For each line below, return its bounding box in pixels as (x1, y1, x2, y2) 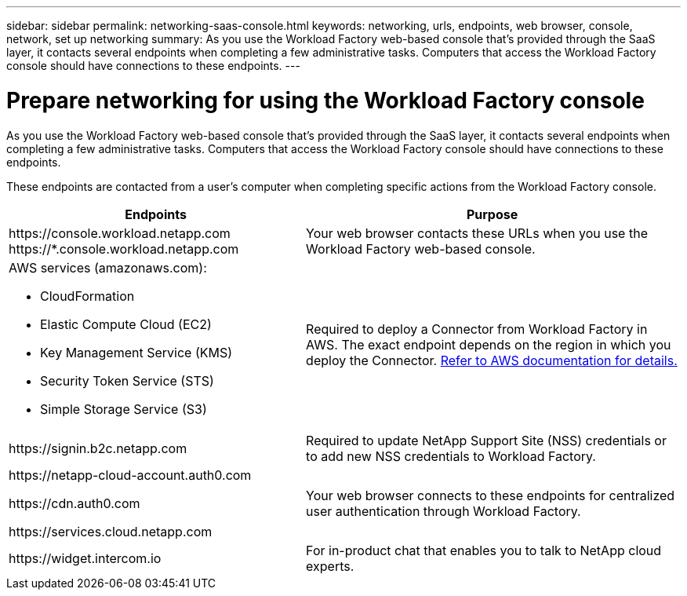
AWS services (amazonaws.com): (9, 259, 207, 276)
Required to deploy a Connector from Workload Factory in (306, 320, 648, 337)
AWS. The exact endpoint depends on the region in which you (306, 336, 671, 353)
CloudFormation (40, 287, 135, 304)
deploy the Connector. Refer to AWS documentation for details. (306, 352, 678, 368)
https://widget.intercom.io (9, 550, 162, 566)
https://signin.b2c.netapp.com (9, 440, 187, 456)
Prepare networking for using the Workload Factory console (6, 86, 645, 114)
